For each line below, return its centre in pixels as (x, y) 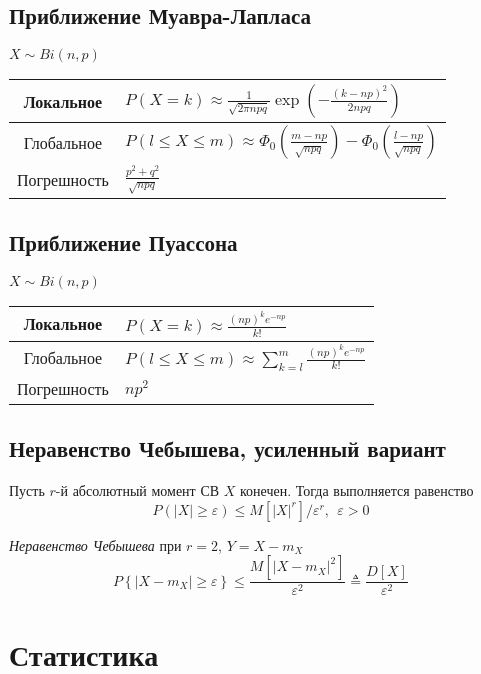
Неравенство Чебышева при (95, 544)
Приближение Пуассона (123, 242)
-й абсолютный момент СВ (137, 490)
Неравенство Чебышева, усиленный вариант (227, 448)
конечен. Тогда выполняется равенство (356, 490)
